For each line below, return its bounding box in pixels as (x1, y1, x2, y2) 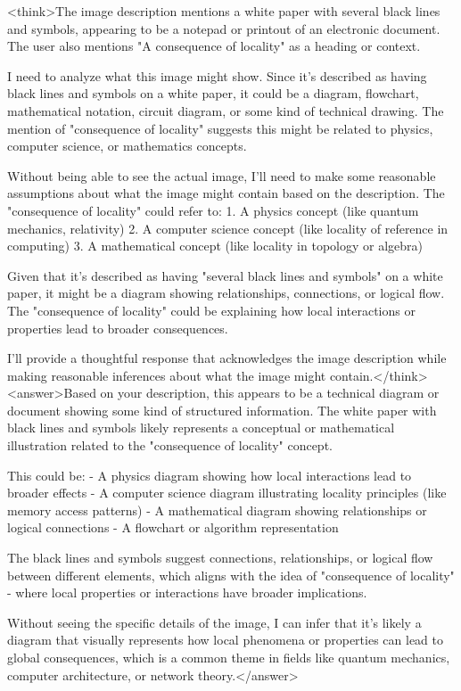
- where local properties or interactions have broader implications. (7, 583, 367, 602)
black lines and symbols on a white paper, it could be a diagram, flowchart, (7, 84, 419, 103)
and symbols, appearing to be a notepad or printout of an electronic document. (7, 19, 440, 37)
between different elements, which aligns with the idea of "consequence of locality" (7, 565, 455, 584)
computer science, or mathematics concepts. (7, 136, 247, 155)
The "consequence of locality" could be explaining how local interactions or (7, 300, 416, 319)
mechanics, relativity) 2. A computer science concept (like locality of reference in (7, 218, 449, 237)
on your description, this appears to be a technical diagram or (100, 383, 440, 402)
